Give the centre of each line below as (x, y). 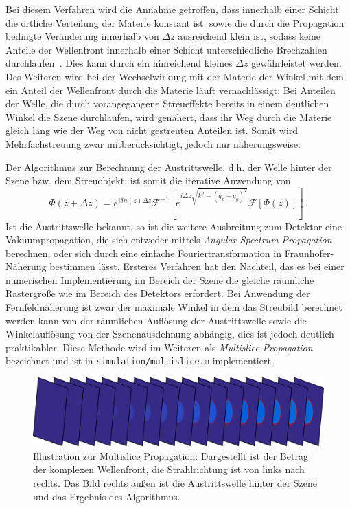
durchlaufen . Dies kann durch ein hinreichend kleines (119, 63)
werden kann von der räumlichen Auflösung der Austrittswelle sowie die (156, 320)
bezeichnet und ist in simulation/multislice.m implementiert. (140, 361)
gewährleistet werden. (296, 63)
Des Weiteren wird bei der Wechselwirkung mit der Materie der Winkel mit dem (175, 76)
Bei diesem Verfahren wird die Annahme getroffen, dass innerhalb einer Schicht (172, 9)
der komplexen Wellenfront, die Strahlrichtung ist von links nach (169, 469)
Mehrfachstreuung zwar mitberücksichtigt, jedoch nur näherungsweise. (153, 143)
